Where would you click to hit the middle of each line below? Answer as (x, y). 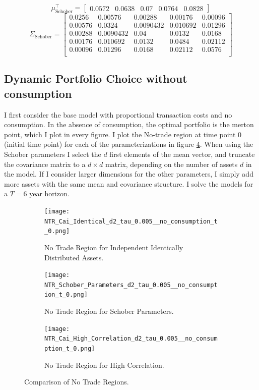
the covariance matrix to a (45, 164)
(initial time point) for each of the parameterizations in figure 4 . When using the (129, 144)
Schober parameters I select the (53, 154)
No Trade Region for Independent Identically (114, 247)
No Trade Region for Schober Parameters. (109, 311)
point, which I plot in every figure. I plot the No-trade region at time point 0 (123, 134)
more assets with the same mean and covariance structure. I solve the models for (129, 183)
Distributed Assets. (74, 257)
